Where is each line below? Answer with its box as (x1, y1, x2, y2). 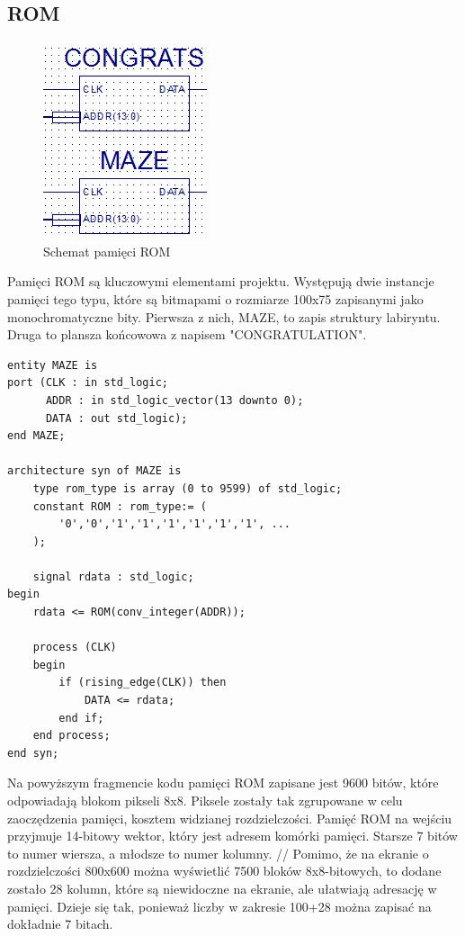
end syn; (7, 746, 59, 760)
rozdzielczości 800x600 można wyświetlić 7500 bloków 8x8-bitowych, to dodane (7, 861, 442, 880)
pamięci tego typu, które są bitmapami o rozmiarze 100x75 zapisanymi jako (7, 289, 424, 308)
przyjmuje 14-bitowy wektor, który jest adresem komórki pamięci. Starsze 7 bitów (7, 826, 458, 845)
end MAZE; (7, 429, 66, 443)
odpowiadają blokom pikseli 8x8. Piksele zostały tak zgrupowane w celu (7, 791, 403, 810)
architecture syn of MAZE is (7, 464, 182, 478)
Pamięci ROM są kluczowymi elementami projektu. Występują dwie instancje (7, 272, 434, 291)
